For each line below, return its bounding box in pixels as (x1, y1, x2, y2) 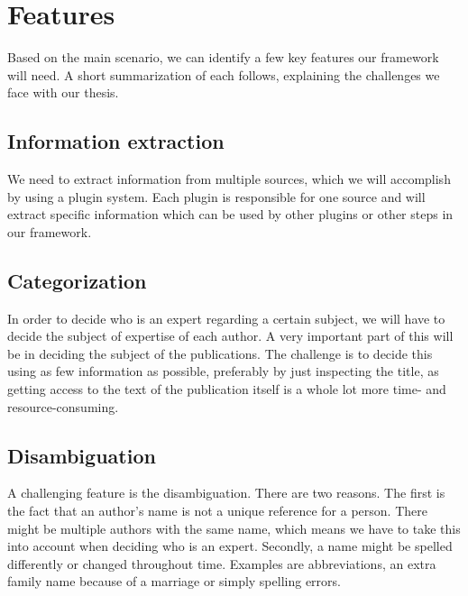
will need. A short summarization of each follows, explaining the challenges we (7, 65, 440, 84)
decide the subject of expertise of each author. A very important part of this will (7, 326, 454, 345)
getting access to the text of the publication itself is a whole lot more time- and (7, 380, 446, 399)
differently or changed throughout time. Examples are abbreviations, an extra (7, 554, 436, 573)
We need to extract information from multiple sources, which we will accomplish (7, 170, 451, 188)
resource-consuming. (7, 397, 119, 416)
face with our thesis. (7, 83, 119, 102)
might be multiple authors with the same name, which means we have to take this (7, 518, 461, 537)
